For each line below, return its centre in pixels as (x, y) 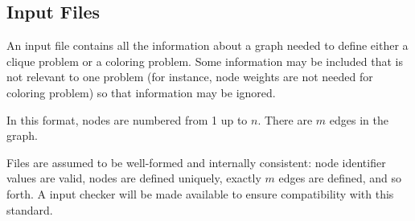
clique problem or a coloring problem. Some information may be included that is (205, 61)
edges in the (359, 119)
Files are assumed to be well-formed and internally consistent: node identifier (196, 162)
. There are (285, 119)
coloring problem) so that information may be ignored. (141, 92)
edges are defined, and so (340, 178)
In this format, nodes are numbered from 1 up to (127, 119)
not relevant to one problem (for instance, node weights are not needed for (190, 77)
